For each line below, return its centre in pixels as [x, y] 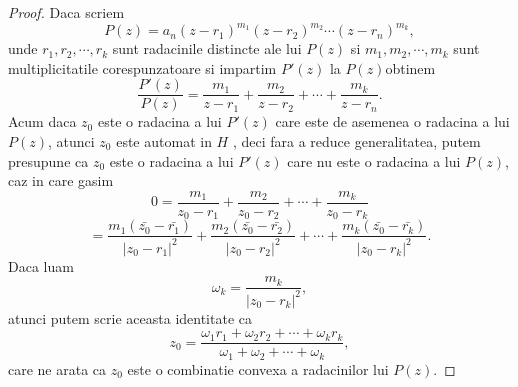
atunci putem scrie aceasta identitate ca [130, 317]
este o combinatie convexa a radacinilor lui [258, 368]
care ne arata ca [57, 368]
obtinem [410, 67]
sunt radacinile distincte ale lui [207, 48]
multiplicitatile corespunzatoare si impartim [142, 67]
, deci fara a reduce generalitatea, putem [356, 140]
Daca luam [41, 265]
